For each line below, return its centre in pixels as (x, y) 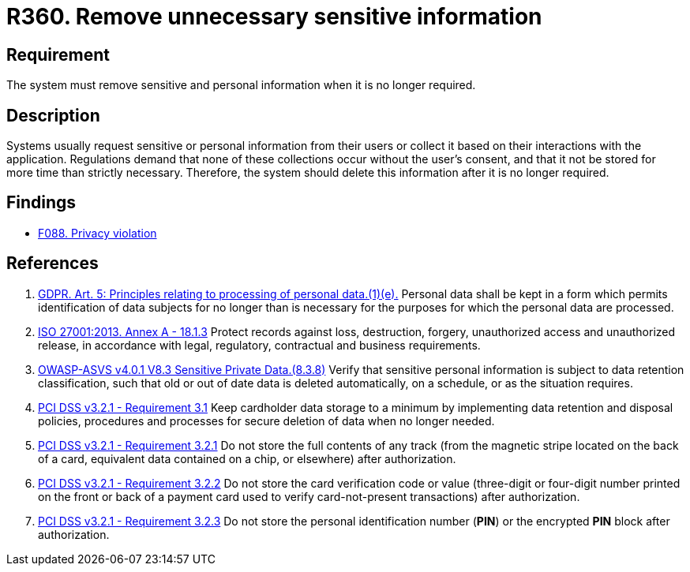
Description (53, 115)
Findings (41, 203)
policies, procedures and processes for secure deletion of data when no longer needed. (266, 421)
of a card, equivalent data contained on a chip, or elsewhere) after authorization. (247, 458)
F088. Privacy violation (97, 233)
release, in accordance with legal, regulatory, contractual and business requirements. (259, 345)
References (52, 264)
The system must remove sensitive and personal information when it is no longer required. (241, 85)
